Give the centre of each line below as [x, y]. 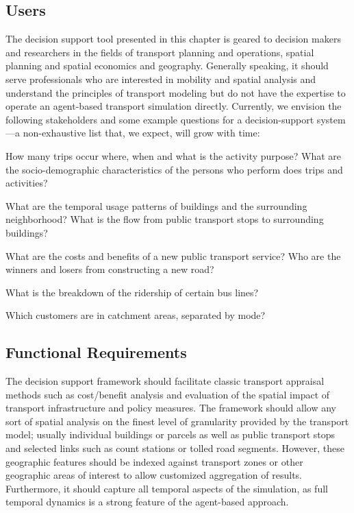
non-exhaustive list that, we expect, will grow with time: [141, 133]
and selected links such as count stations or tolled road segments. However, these [175, 448]
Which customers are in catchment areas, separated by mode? [136, 315]
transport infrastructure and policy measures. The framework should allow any [171, 408]
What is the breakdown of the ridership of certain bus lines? [132, 292]
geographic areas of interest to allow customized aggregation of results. [154, 475]
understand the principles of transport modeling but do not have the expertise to [176, 92]
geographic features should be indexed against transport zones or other [154, 461]
